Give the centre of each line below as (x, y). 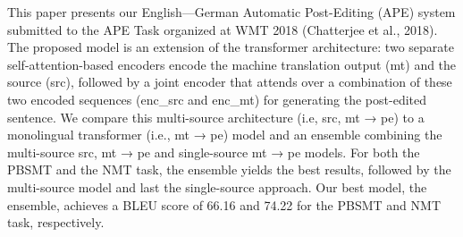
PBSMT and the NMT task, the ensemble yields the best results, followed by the (229, 169)
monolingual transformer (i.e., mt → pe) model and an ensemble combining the (225, 135)
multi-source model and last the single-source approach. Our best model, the (217, 186)
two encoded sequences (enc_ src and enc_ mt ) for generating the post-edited (217, 99)
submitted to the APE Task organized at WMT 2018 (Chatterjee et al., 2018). (223, 29)
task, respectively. (56, 222)
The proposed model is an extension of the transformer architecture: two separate (231, 47)
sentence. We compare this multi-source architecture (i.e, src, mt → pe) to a (216, 117)
